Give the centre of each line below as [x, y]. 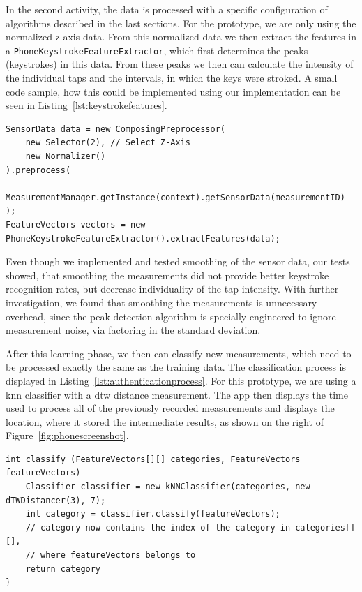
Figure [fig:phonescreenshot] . [67, 435]
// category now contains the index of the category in [158, 527]
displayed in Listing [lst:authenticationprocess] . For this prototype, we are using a [181, 380]
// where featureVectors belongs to [111, 555]
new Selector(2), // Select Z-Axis [108, 143]
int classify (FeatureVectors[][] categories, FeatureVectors [153, 459]
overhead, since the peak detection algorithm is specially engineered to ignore [171, 316]
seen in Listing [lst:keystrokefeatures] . [86, 105]
